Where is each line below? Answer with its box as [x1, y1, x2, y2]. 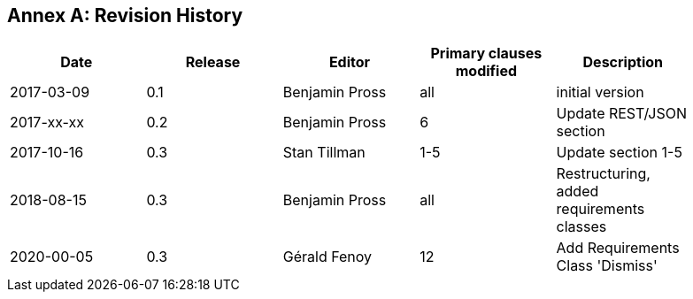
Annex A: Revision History [7, 4, 243, 27]
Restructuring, [556, 165, 651, 183]
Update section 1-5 [556, 143, 682, 162]
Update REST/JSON [556, 104, 688, 123]
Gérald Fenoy [282, 248, 373, 266]
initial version [556, 83, 644, 102]
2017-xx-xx [10, 113, 84, 132]
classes [556, 218, 607, 236]
